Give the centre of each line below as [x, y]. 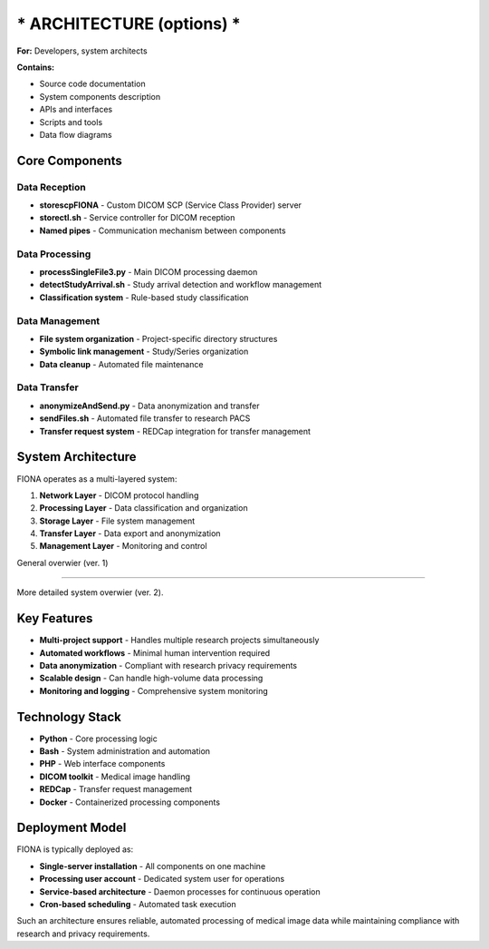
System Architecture [77, 457]
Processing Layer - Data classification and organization [144, 508]
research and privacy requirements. [83, 934]
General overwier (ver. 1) [62, 563]
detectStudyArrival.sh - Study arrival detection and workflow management [181, 285]
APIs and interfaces [76, 110]
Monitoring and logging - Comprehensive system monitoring [153, 690]
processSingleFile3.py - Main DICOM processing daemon [149, 271]
